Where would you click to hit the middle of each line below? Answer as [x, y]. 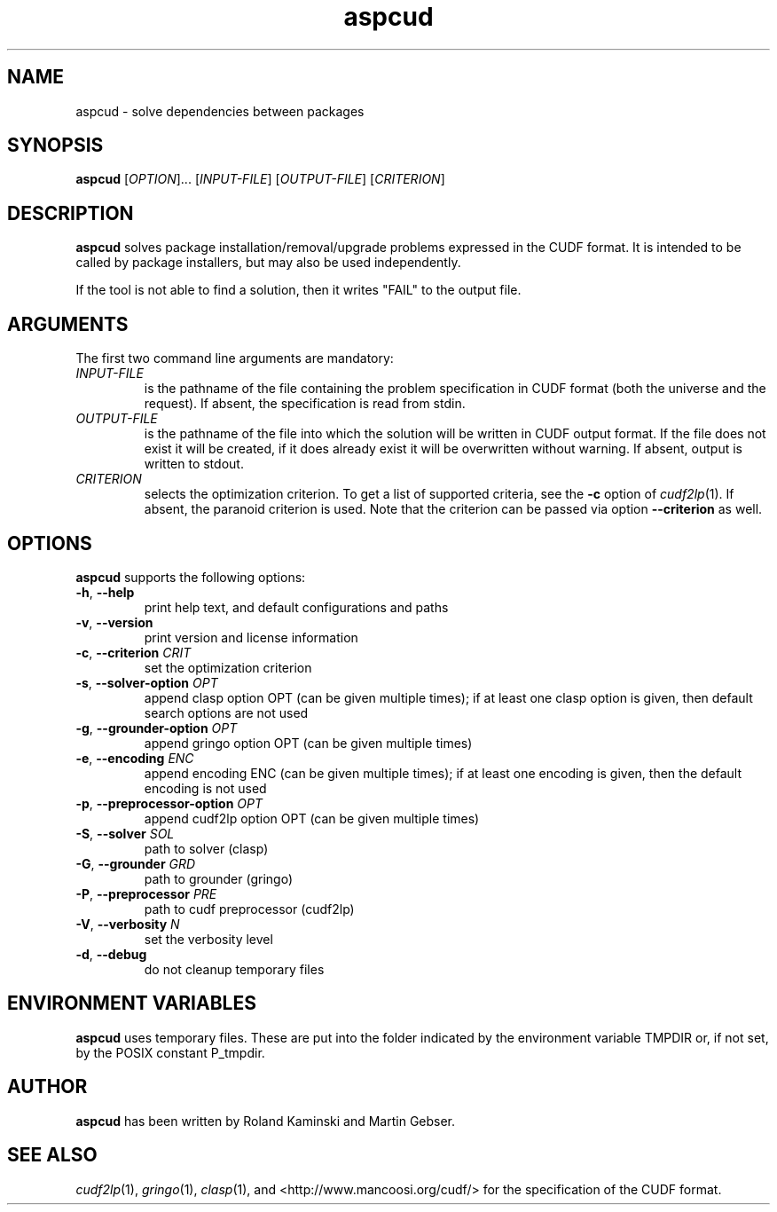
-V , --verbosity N [128, 924]
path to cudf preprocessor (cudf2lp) [249, 909]
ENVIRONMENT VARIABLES [132, 1003]
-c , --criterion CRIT [133, 652]
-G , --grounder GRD [136, 863]
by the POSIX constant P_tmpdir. [170, 1052]
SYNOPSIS [55, 146]
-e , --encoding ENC [135, 758]
